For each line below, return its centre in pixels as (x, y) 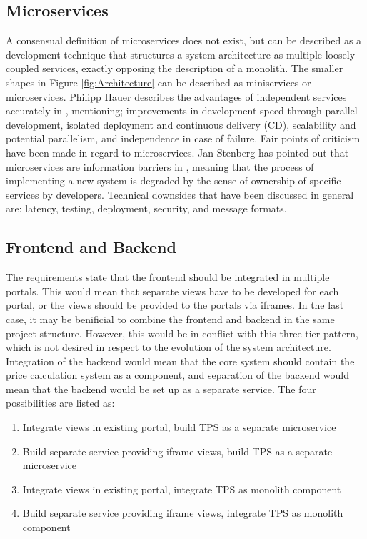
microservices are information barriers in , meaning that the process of (160, 166)
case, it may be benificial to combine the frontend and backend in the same (170, 318)
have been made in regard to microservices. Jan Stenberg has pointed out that (177, 152)
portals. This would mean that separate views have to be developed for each (172, 291)
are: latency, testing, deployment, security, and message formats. (146, 208)
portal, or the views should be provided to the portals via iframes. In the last (175, 305)
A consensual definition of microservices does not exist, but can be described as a (184, 40)
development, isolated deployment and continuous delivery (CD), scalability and (181, 124)
